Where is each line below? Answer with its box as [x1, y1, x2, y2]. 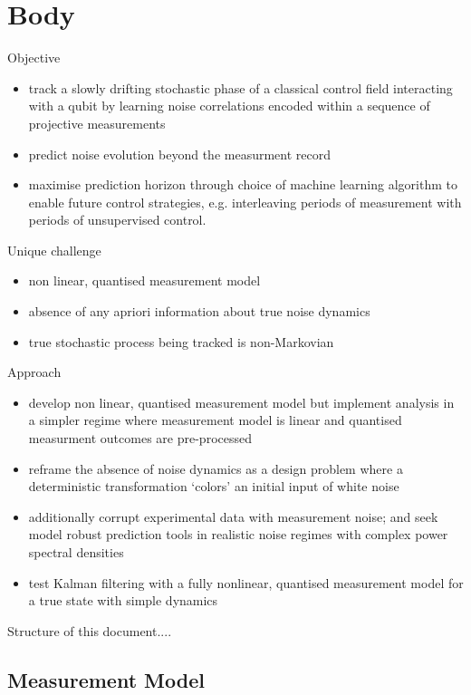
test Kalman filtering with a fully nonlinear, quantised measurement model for [28, 573, 464, 592]
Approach [7, 362, 62, 381]
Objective [7, 48, 61, 67]
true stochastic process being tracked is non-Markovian [28, 332, 334, 351]
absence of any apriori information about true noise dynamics [28, 302, 370, 321]
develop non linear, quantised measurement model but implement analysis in [28, 392, 455, 411]
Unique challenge [7, 240, 101, 259]
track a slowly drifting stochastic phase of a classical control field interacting [28, 78, 453, 97]
